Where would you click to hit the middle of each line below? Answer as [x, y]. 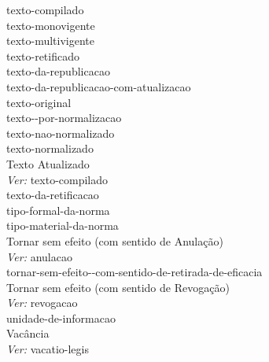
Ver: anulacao [39, 256]
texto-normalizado [50, 148]
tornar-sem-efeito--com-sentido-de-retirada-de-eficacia [134, 272]
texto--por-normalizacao [64, 118]
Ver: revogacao [42, 303]
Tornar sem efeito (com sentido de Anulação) [115, 240]
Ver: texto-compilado [57, 179]
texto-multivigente [50, 41]
